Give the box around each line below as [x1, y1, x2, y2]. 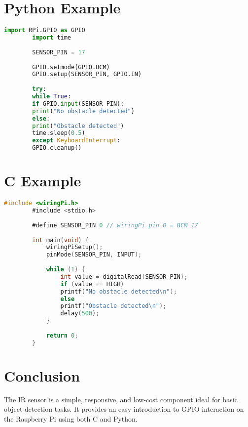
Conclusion [4, 365, 80, 385]
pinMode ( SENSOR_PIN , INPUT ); [46, 251, 142, 258]
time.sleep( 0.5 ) [32, 129, 85, 137]
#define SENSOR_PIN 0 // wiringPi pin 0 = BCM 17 [32, 221, 198, 229]
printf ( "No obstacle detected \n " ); [60, 288, 177, 295]
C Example [4, 171, 81, 191]
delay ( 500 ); [60, 310, 100, 317]
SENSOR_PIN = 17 [32, 48, 85, 56]
